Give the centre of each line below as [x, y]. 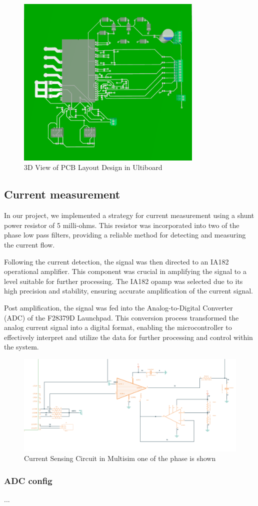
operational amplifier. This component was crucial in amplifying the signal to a [125, 271]
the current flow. [29, 244]
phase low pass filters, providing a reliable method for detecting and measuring [125, 235]
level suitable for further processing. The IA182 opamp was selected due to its [123, 281]
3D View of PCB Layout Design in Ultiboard [93, 167]
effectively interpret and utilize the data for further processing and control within [128, 337]
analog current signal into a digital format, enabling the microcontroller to [118, 327]
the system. [21, 347]
